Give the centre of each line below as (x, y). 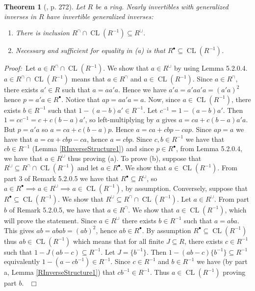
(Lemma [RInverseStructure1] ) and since (93, 148)
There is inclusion (42, 33)
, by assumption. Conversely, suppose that (184, 188)
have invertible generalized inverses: (100, 16)
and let (88, 168)
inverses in (20, 16)
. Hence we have (142, 90)
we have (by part (222, 261)
